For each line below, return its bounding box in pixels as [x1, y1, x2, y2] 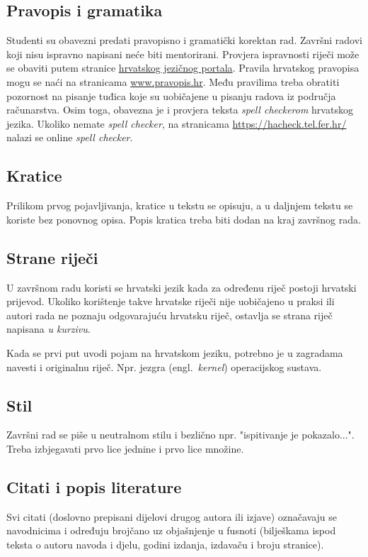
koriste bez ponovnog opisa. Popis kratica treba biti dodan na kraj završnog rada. [6, 211, 361, 226]
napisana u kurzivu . [6, 321, 91, 336]
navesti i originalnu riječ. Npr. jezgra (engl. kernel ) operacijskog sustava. [6, 359, 322, 374]
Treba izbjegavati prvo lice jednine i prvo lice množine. [6, 441, 244, 456]
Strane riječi [6, 246, 98, 268]
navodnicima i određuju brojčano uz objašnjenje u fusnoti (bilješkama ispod [6, 523, 336, 538]
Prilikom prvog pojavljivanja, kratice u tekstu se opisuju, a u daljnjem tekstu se [6, 198, 353, 213]
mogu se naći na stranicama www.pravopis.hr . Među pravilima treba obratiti [6, 74, 340, 89]
